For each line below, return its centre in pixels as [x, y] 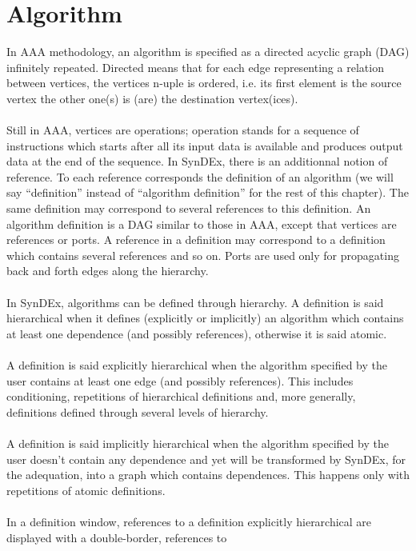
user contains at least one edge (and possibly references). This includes [180, 380]
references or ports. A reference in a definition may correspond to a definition [196, 240]
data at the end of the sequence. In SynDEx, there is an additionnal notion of [197, 161]
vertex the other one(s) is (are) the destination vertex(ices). [152, 98]
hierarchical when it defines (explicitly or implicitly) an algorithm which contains [205, 318]
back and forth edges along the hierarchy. [108, 271]
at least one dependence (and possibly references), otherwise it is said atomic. [197, 333]
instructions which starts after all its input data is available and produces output [205, 145]
